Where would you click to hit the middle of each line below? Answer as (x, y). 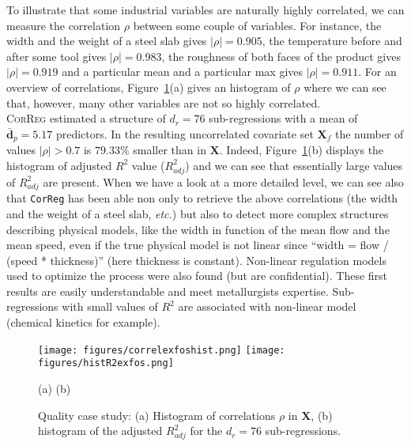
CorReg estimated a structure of (86, 118)
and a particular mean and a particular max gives (183, 72)
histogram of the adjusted (100, 431)
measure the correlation (64, 25)
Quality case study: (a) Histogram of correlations (157, 415)
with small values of (110, 306)
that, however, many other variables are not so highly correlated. (164, 102)
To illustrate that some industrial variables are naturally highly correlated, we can (205, 9)
